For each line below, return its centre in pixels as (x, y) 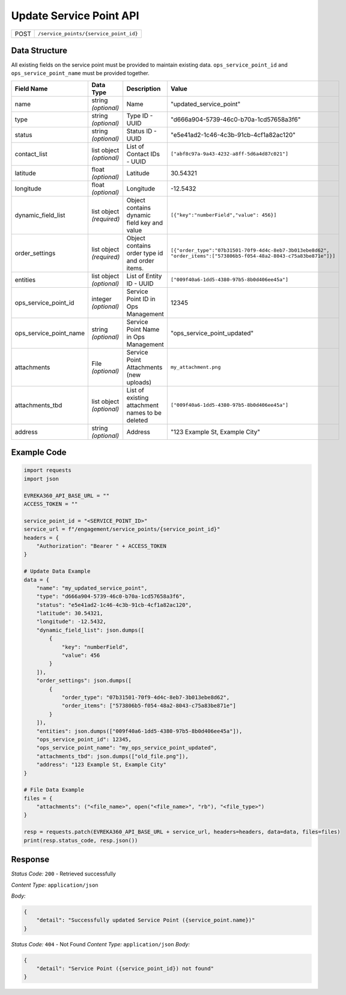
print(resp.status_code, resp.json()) (81, 840)
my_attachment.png (196, 367)
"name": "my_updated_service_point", (92, 588)
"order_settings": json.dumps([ (84, 681)
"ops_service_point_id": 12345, (84, 739)
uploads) (139, 382)
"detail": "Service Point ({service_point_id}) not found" (125, 969)
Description (144, 88)
